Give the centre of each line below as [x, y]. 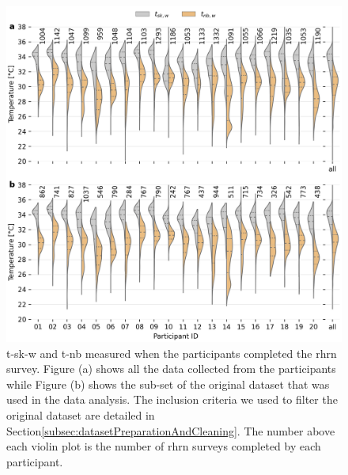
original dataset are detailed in [81, 414]
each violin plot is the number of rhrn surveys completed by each [164, 446]
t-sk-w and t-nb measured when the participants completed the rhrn [172, 353]
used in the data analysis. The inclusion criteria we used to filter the [172, 399]
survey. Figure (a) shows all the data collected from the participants [171, 369]
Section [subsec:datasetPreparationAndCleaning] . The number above [171, 430]
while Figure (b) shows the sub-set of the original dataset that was [168, 384]
